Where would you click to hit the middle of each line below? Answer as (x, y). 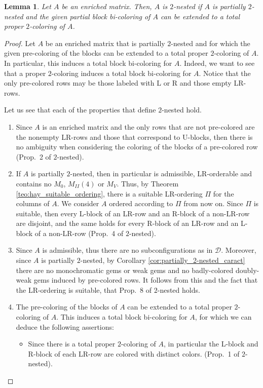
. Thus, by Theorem (148, 183)
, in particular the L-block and (211, 344)
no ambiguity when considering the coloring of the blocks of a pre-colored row (137, 147)
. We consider (78, 203)
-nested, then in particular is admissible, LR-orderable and (161, 173)
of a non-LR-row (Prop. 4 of (79, 233)
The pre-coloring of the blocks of (67, 307)
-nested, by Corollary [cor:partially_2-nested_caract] (163, 260)
